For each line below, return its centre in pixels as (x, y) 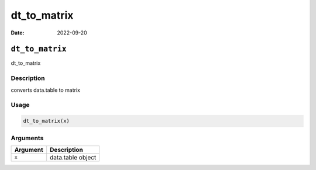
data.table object (73, 157)
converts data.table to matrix (45, 90)
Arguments (27, 138)
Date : (18, 33)
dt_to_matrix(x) (47, 121)
